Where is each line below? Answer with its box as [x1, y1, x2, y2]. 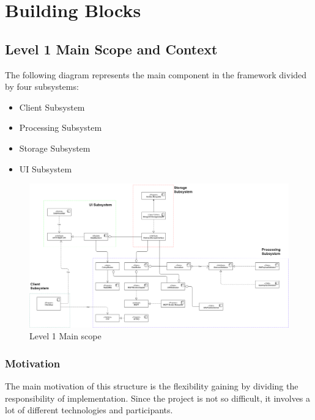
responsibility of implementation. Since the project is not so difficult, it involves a [5, 391, 311, 404]
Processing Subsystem [19, 121, 102, 134]
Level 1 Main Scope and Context [5, 39, 218, 58]
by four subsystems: [5, 80, 79, 93]
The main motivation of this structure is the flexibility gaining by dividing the [5, 380, 298, 392]
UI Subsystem [19, 162, 72, 175]
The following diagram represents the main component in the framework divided [5, 68, 307, 81]
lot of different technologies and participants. [5, 403, 173, 416]
